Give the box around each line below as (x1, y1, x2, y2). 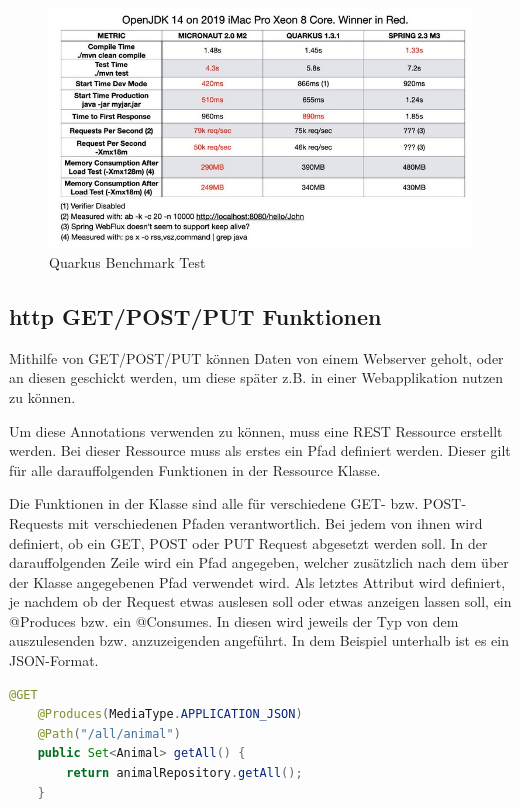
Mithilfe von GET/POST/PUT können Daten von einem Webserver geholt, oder (9, 347, 504, 368)
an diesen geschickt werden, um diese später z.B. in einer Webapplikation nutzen (9, 367, 504, 388)
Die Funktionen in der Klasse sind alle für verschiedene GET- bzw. (9, 493, 419, 514)
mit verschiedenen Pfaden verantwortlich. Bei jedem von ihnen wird (68, 512, 483, 533)
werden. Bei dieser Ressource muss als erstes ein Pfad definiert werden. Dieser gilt (9, 440, 511, 461)
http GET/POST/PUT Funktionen (9, 300, 382, 331)
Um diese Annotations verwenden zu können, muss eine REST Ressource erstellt (9, 420, 503, 441)
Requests (9, 512, 64, 533)
